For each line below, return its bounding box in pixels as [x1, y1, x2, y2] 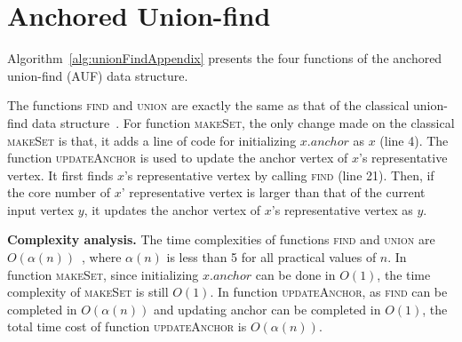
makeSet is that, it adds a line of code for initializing [7, 131, 297, 149]
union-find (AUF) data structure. [7, 66, 188, 84]
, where [82, 248, 122, 266]
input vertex [7, 200, 75, 219]
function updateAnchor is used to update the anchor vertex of [7, 148, 348, 167]
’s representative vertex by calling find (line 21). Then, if [123, 165, 434, 184]
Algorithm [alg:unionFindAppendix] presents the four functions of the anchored [7, 49, 442, 68]
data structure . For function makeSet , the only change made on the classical [32, 113, 455, 131]
